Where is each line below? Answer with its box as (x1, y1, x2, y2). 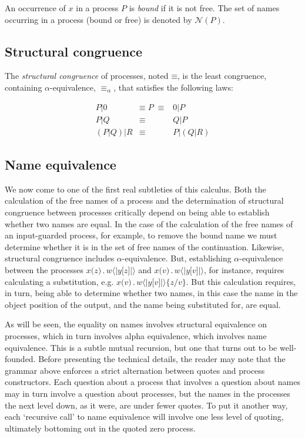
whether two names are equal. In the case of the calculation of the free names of (5, 217, 293, 230)
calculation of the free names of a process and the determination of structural (5, 194, 284, 207)
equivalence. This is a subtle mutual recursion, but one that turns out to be (5, 341, 277, 353)
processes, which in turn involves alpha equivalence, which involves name (5, 330, 267, 341)
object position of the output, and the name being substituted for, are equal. (5, 298, 281, 310)
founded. (5, 353, 36, 365)
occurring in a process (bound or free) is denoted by (5, 13, 192, 25)
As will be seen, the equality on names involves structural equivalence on (5, 318, 267, 330)
